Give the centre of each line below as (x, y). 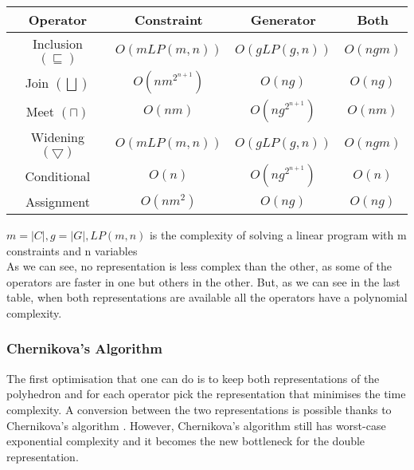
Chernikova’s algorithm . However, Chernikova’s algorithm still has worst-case (196, 425)
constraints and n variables (72, 250)
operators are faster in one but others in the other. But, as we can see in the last (203, 281)
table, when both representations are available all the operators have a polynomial (207, 297)
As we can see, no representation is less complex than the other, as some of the (199, 266)
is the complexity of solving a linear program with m (278, 235)
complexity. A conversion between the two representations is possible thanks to (199, 409)
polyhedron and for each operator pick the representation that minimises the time (206, 394)
